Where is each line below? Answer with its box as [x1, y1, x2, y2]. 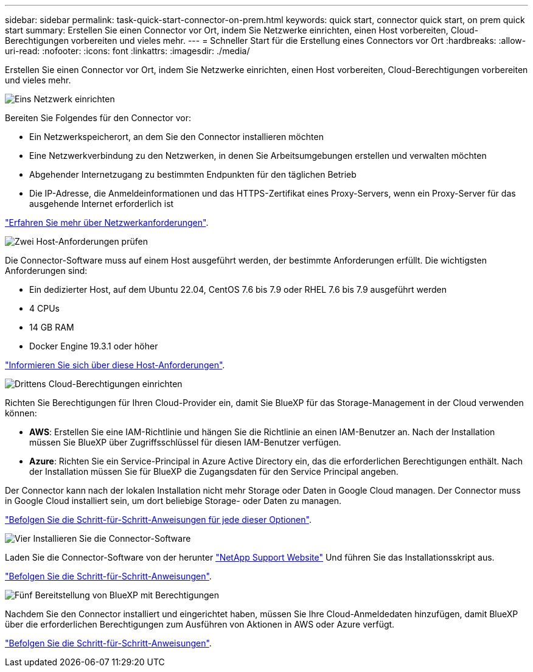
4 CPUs [29, 303, 60, 313]
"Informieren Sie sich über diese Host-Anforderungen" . [5, 360, 225, 370]
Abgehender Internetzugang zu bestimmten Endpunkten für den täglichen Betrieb [29, 169, 357, 180]
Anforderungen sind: [5, 265, 88, 276]
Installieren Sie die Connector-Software [33, 533, 191, 544]
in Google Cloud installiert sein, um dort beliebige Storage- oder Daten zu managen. [5, 495, 342, 506]
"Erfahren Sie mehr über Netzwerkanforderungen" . [5, 217, 209, 228]
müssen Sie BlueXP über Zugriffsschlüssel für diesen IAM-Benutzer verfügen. [29, 437, 341, 447]
